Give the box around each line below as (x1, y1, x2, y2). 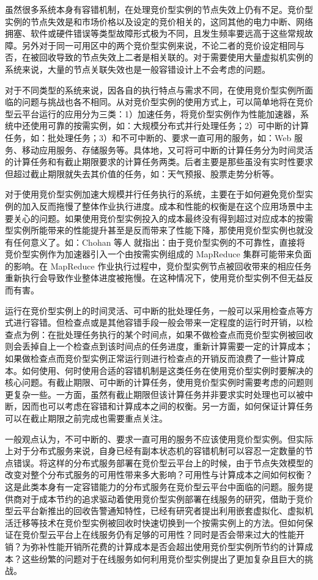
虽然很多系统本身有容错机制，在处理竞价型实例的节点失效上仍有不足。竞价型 (5, 3, 313, 15)
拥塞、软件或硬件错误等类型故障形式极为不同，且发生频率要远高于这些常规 (5, 27, 305, 40)
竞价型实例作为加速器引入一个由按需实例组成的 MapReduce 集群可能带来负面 (5, 248, 312, 260)
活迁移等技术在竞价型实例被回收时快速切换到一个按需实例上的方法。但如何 (5, 516, 305, 529)
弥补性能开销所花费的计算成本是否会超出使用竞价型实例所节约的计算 (30, 540, 305, 552)
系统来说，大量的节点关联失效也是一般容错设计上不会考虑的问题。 (5, 62, 270, 75)
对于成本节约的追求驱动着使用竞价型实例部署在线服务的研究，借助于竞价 (21, 492, 313, 505)
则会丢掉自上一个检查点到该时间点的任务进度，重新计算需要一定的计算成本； (5, 340, 313, 353)
